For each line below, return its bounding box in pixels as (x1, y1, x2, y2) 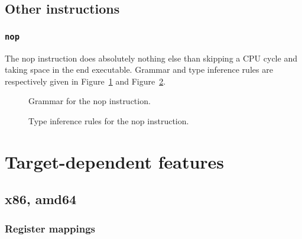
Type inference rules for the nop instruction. (28, 114, 189, 127)
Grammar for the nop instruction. (28, 95, 151, 107)
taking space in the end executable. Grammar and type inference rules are (5, 63, 273, 76)
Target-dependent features (5, 149, 225, 173)
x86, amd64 (5, 190, 77, 208)
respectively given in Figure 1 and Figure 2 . (5, 75, 166, 87)
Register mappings (5, 221, 95, 235)
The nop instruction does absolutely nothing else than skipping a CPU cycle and (5, 51, 297, 64)
